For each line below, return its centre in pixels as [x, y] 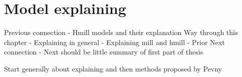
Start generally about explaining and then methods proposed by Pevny [113, 68]
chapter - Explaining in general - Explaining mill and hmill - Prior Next [114, 42]
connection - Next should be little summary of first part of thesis [104, 52]
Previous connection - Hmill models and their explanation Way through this [121, 32]
